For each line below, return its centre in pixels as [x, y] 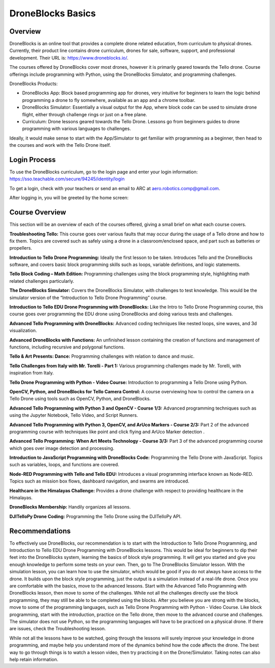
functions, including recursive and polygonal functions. [67, 347]
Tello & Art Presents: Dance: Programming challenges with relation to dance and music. [102, 356]
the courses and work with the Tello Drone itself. [60, 145]
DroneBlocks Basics [53, 13]
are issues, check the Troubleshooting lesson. [58, 629]
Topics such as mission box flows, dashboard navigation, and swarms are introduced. [99, 481]
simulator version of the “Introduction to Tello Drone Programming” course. [88, 298]
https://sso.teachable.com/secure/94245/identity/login [67, 179]
